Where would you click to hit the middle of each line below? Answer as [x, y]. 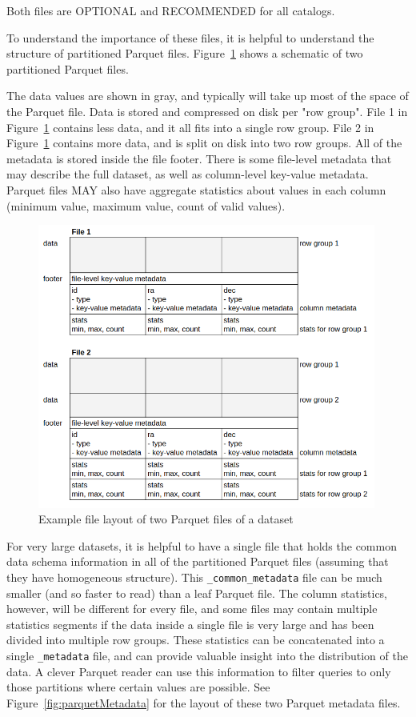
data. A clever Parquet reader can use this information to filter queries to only [199, 671]
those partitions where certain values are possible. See [138, 687]
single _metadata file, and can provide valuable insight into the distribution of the [207, 655]
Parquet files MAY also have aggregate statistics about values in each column [196, 189]
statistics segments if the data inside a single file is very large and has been [190, 624]
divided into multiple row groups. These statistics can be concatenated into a [196, 640]
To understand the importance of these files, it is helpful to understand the [190, 37]
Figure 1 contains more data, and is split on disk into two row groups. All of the [204, 143]
